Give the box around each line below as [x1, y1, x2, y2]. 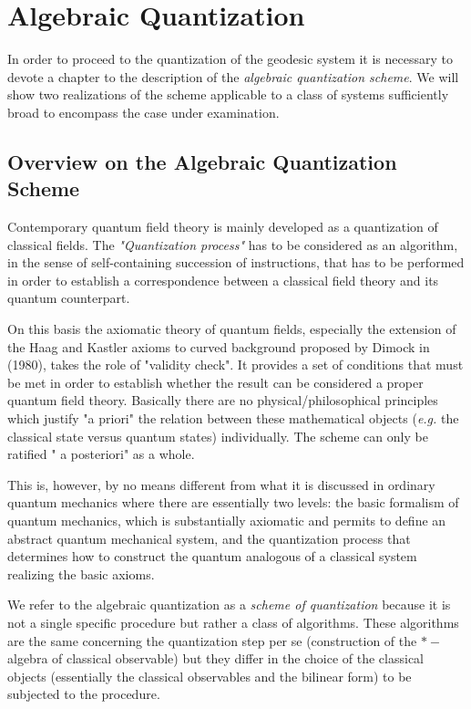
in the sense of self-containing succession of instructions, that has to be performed [7, 253, 465, 272]
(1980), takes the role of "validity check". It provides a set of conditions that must [7, 355, 464, 374]
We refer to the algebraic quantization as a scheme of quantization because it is [7, 595, 451, 614]
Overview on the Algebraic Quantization [7, 147, 397, 175]
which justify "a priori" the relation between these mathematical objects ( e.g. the [7, 409, 459, 428]
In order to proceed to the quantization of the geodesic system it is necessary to [7, 49, 454, 68]
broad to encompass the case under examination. [7, 102, 280, 121]
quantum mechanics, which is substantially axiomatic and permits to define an [7, 511, 446, 529]
